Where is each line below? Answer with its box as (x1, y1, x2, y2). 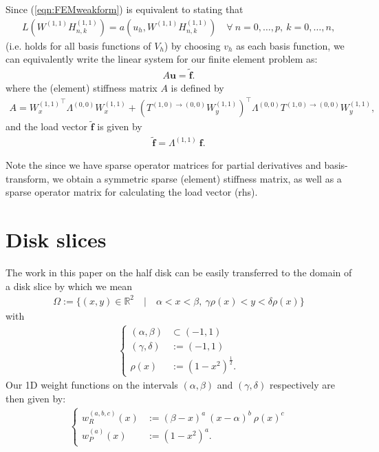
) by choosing (164, 38, 221, 52)
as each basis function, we (236, 38, 345, 52)
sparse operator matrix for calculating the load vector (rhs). (6, 185, 258, 199)
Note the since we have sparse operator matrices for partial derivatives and (6, 158, 321, 172)
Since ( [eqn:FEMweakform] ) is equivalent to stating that (6, 2, 243, 16)
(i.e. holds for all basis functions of (6, 38, 151, 52)
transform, (6, 171, 50, 185)
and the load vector (6, 119, 88, 134)
